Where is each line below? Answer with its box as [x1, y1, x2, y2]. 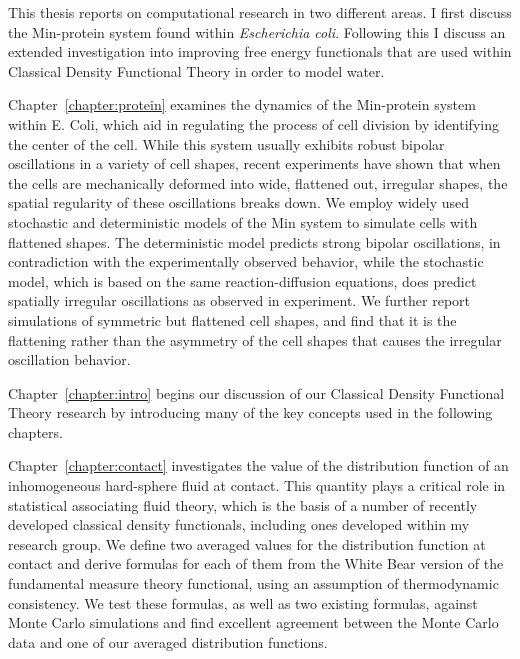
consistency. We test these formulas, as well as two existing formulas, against [8, 592, 478, 613]
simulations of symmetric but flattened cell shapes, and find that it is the [8, 309, 457, 330]
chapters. [8, 421, 63, 442]
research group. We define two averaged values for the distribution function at [8, 533, 486, 554]
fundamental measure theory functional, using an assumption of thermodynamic [8, 573, 499, 594]
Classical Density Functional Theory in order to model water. [8, 60, 385, 81]
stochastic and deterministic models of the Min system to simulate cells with [8, 211, 478, 232]
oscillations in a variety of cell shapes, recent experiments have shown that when [8, 153, 501, 174]
